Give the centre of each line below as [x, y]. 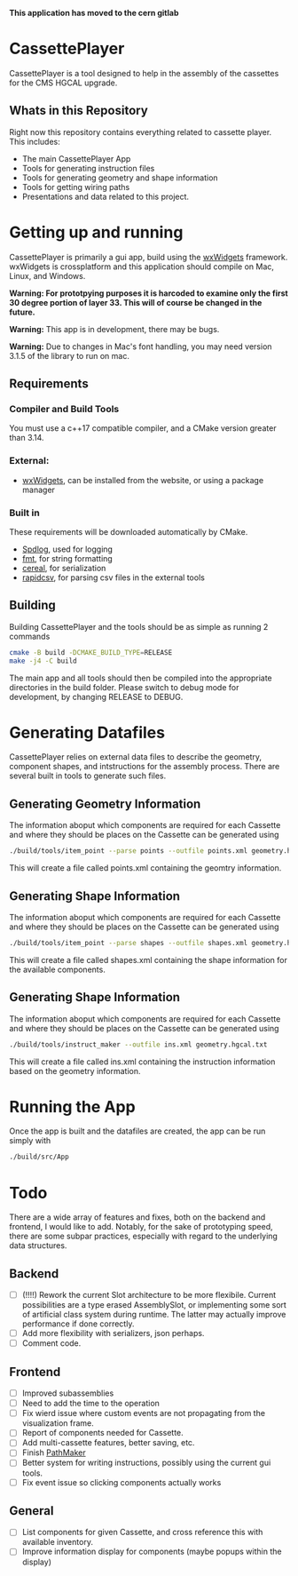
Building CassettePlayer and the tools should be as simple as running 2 [139, 626]
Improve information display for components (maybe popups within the [152, 1552]
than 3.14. [27, 438]
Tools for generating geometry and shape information [120, 178]
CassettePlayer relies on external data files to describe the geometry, [136, 757]
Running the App [72, 1106]
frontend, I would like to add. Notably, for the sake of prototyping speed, [141, 1227]
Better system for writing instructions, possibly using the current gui [146, 1463]
